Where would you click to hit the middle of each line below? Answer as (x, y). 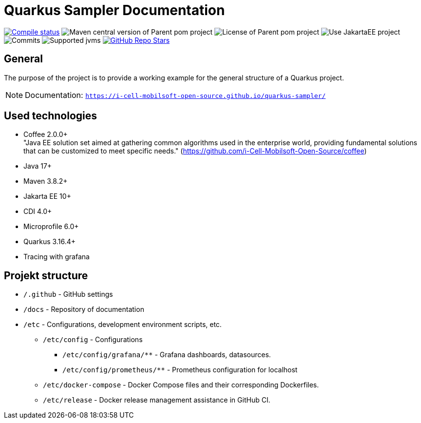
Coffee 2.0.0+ (46, 135)
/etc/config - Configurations (93, 340)
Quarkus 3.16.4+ (50, 242)
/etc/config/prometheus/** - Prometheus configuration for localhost (180, 370)
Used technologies (51, 116)
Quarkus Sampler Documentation (115, 10)
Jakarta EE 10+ (47, 196)
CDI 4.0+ (38, 211)
